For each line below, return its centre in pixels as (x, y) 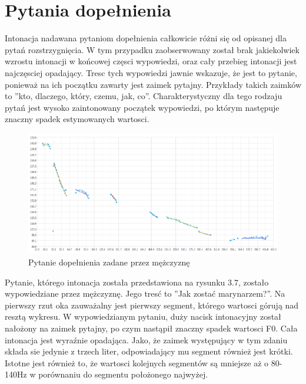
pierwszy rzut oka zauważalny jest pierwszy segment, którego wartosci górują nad (152, 305)
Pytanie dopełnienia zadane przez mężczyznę (109, 262)
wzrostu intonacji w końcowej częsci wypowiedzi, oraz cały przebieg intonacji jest (151, 61)
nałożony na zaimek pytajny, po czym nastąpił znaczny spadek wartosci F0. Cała (151, 328)
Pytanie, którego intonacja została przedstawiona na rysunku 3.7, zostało (137, 282)
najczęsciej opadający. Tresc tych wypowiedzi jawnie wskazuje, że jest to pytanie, (151, 72)
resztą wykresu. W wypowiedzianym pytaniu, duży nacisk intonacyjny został (143, 316)
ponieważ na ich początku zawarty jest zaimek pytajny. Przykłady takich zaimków (153, 84)
